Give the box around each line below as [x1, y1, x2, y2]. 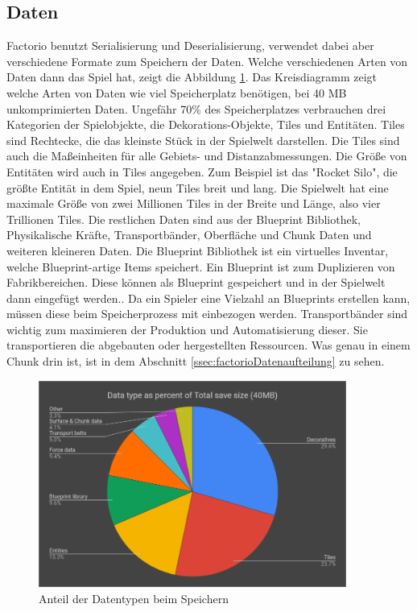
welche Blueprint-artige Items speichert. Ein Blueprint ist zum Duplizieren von [6, 258, 395, 275]
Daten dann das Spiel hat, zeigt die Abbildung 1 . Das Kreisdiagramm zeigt [6, 68, 378, 85]
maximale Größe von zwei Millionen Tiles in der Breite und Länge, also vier [6, 195, 381, 212]
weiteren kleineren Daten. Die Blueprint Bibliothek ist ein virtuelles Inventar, [6, 242, 389, 258]
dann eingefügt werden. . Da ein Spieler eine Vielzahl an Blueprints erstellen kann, [6, 289, 411, 306]
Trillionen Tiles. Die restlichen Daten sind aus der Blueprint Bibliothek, [6, 210, 361, 227]
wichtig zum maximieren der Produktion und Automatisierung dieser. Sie [6, 320, 368, 337]
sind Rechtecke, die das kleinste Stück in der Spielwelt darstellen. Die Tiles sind [6, 131, 400, 148]
